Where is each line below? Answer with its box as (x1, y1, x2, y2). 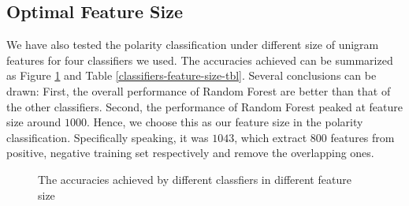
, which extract (234, 129, 307, 145)
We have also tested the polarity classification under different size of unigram (6, 36, 379, 53)
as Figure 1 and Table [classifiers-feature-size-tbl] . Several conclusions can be (6, 67, 377, 84)
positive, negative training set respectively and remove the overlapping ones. (6, 144, 374, 161)
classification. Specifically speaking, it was (6, 129, 209, 145)
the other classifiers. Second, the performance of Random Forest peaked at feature (6, 98, 403, 114)
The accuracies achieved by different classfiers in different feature (38, 170, 351, 187)
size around (6, 114, 61, 130)
